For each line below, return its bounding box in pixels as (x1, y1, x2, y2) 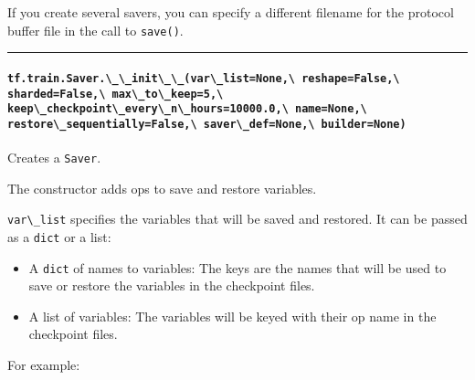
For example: (7, 355, 80, 375)
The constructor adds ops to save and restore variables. (7, 178, 317, 197)
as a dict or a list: (7, 227, 111, 246)
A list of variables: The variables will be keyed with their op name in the (28, 306, 437, 325)
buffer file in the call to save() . (7, 20, 184, 39)
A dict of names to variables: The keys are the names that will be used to (28, 258, 447, 277)
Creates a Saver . (7, 148, 101, 167)
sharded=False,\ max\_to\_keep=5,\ (7, 87, 224, 100)
